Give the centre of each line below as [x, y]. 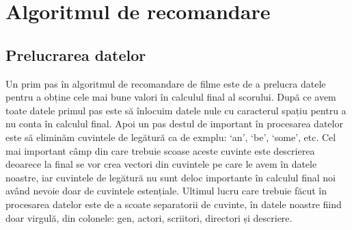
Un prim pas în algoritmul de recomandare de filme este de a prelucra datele [166, 83]
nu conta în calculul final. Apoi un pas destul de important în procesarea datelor [174, 124]
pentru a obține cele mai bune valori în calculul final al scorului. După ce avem [171, 97]
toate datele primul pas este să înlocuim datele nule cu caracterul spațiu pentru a [176, 110]
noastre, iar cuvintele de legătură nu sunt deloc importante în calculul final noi [171, 177]
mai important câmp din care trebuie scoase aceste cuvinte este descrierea [160, 150]
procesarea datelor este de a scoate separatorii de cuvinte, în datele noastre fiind [174, 204]
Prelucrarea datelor [76, 54]
